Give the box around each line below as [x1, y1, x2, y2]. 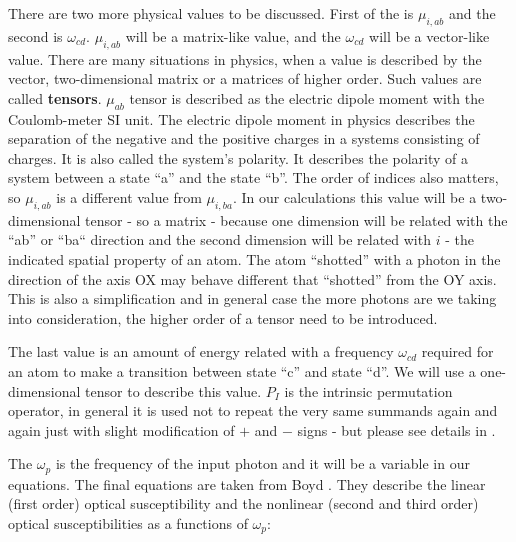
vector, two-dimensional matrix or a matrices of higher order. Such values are [8, 68, 482, 89]
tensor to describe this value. [85, 380, 262, 401]
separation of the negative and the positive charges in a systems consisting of [8, 128, 480, 149]
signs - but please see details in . [297, 419, 496, 440]
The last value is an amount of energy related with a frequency [8, 341, 394, 362]
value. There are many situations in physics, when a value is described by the [8, 48, 482, 69]
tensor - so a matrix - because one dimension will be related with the [85, 209, 508, 230]
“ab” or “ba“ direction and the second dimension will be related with [8, 229, 431, 250]
